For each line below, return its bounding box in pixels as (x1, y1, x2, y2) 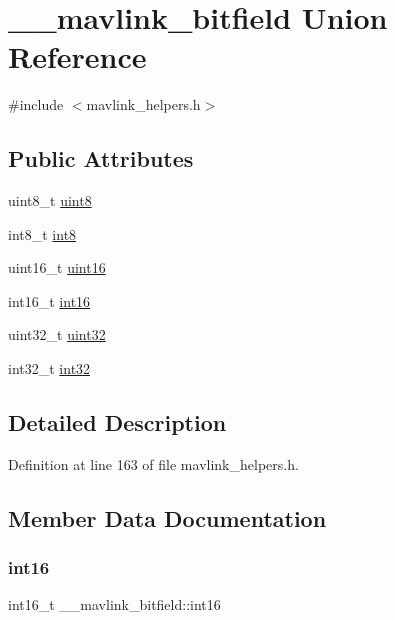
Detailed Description (8, 407, 227, 438)
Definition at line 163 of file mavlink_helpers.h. (8, 453, 299, 474)
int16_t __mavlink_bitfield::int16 (8, 594, 221, 615)
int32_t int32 (8, 358, 91, 379)
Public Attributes (8, 143, 194, 174)
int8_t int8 (8, 223, 77, 244)
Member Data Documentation (8, 502, 327, 533)
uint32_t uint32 (8, 324, 106, 345)
